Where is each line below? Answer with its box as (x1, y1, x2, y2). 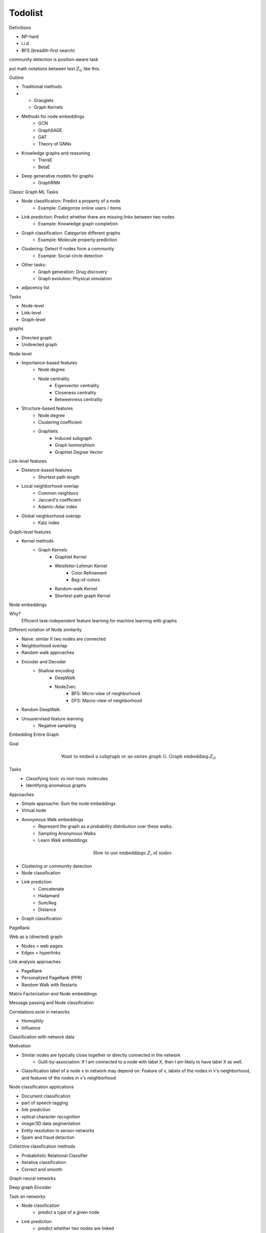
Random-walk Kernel (55, 586, 98, 592)
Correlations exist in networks (9, 1009, 70, 1015)
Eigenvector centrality (55, 383, 100, 389)
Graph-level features (9, 529, 51, 535)
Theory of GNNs (38, 141, 71, 147)
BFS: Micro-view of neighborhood (71, 690, 140, 696)
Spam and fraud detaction (21, 1134, 75, 1140)
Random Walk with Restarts (21, 981, 77, 987)
